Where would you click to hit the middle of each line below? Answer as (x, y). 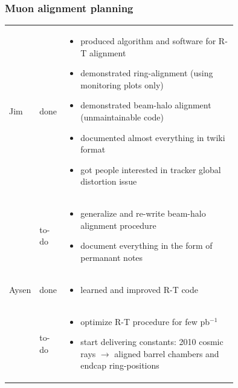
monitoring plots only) (122, 84)
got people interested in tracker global (151, 169)
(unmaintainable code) (122, 117)
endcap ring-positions (120, 365)
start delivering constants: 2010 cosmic (152, 342)
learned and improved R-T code (140, 289)
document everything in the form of (146, 245)
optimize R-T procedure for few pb (145, 321)
